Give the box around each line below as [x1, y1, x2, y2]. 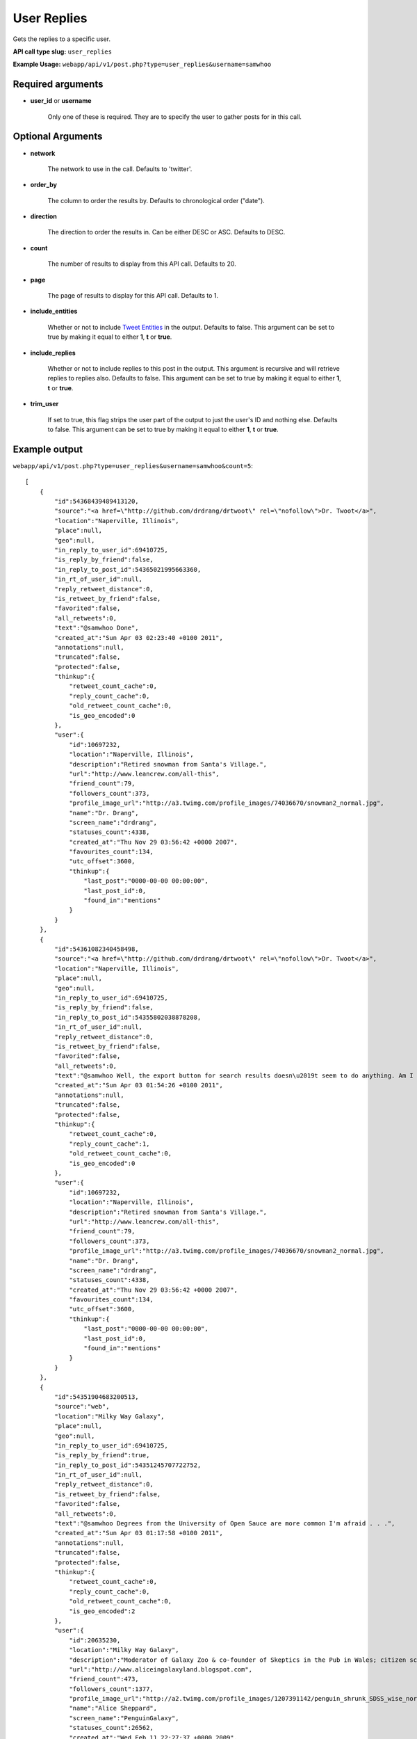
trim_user [30, 400, 59, 408]
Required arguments [13, 79, 104, 90]
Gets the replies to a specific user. [13, 35, 111, 43]
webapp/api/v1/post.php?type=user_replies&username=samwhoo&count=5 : [13, 461, 253, 470]
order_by [30, 181, 57, 189]
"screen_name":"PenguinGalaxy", [69, 1714, 180, 1722]
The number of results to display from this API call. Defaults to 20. [47, 259, 236, 268]
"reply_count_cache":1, [69, 1139, 150, 1148]
